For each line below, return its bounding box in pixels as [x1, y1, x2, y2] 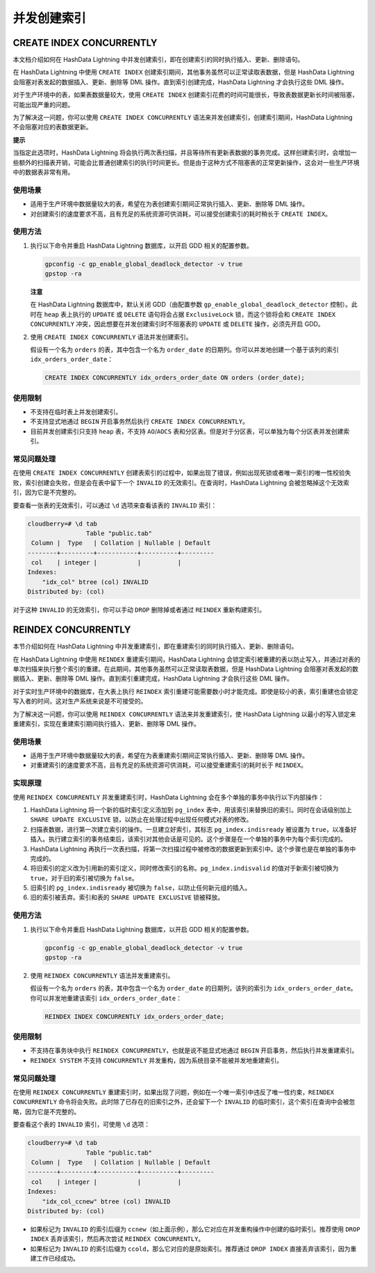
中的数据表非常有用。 [12, 168, 74, 176]
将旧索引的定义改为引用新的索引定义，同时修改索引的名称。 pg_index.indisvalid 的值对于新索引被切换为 [30, 864, 340, 873]
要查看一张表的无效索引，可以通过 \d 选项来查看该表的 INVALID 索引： [12, 501, 217, 509]
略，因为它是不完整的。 [12, 1107, 80, 1116]
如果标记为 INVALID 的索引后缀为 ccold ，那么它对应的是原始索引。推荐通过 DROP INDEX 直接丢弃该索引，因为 [30, 1244, 351, 1253]
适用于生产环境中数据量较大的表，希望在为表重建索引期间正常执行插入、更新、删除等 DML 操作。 [30, 752, 309, 760]
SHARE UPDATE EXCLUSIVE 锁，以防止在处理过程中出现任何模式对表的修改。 [30, 815, 253, 824]
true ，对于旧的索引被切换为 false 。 [30, 873, 138, 882]
